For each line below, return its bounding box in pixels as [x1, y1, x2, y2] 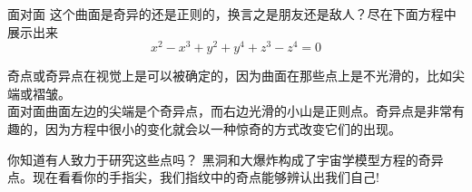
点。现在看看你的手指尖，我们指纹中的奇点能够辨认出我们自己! [7, 168, 379, 187]
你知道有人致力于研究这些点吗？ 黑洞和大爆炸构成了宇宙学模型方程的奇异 [7, 149, 444, 168]
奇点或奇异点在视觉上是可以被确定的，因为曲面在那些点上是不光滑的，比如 [7, 66, 452, 85]
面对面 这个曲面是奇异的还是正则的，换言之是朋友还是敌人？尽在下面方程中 [7, 5, 457, 23]
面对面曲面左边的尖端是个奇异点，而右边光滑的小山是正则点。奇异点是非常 [7, 101, 452, 120]
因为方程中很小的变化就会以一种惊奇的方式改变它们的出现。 [44, 120, 401, 139]
